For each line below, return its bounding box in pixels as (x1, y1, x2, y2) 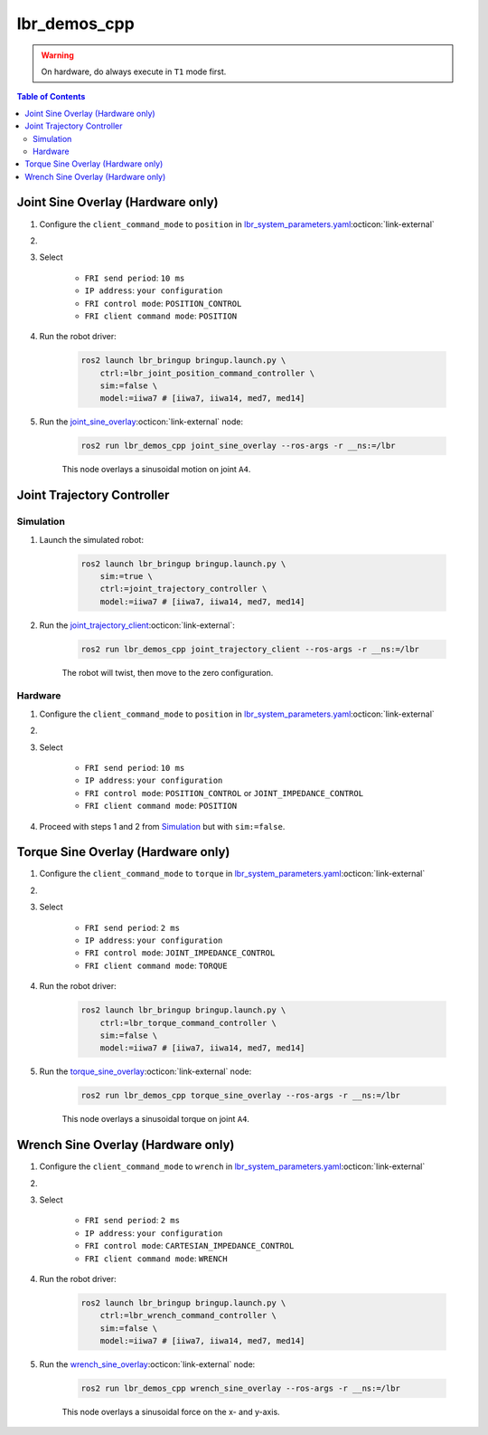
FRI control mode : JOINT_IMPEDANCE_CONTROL (84, 947, 276, 958)
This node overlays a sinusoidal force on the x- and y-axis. (61, 1407, 280, 1418)
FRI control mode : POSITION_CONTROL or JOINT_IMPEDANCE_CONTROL (84, 787, 364, 798)
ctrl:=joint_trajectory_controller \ (99, 584, 267, 594)
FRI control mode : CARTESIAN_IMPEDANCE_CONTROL (84, 1240, 295, 1251)
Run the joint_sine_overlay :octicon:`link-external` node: (39, 416, 244, 427)
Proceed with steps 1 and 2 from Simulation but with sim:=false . (39, 821, 286, 832)
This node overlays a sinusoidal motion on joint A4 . (61, 464, 251, 475)
